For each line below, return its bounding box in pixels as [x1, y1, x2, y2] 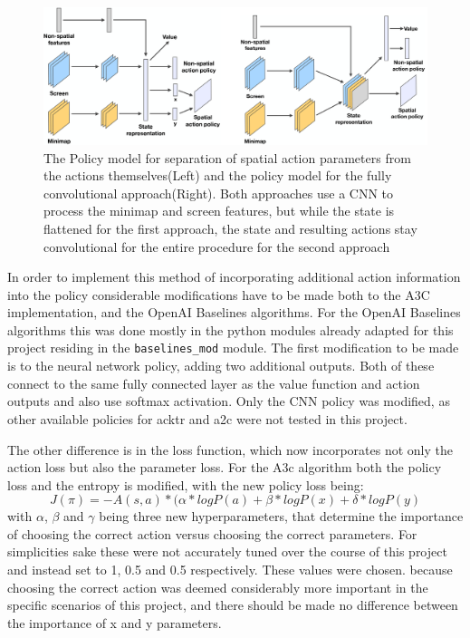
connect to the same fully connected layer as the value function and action [7, 373, 420, 392]
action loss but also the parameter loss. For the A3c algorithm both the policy [7, 458, 442, 477]
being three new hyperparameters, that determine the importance [99, 507, 464, 526]
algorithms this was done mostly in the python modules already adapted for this [7, 320, 454, 339]
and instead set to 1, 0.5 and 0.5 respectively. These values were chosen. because [7, 560, 453, 579]
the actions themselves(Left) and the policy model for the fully [43, 166, 392, 185]
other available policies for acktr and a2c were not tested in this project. [7, 409, 408, 428]
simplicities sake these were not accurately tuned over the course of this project [7, 542, 447, 561]
